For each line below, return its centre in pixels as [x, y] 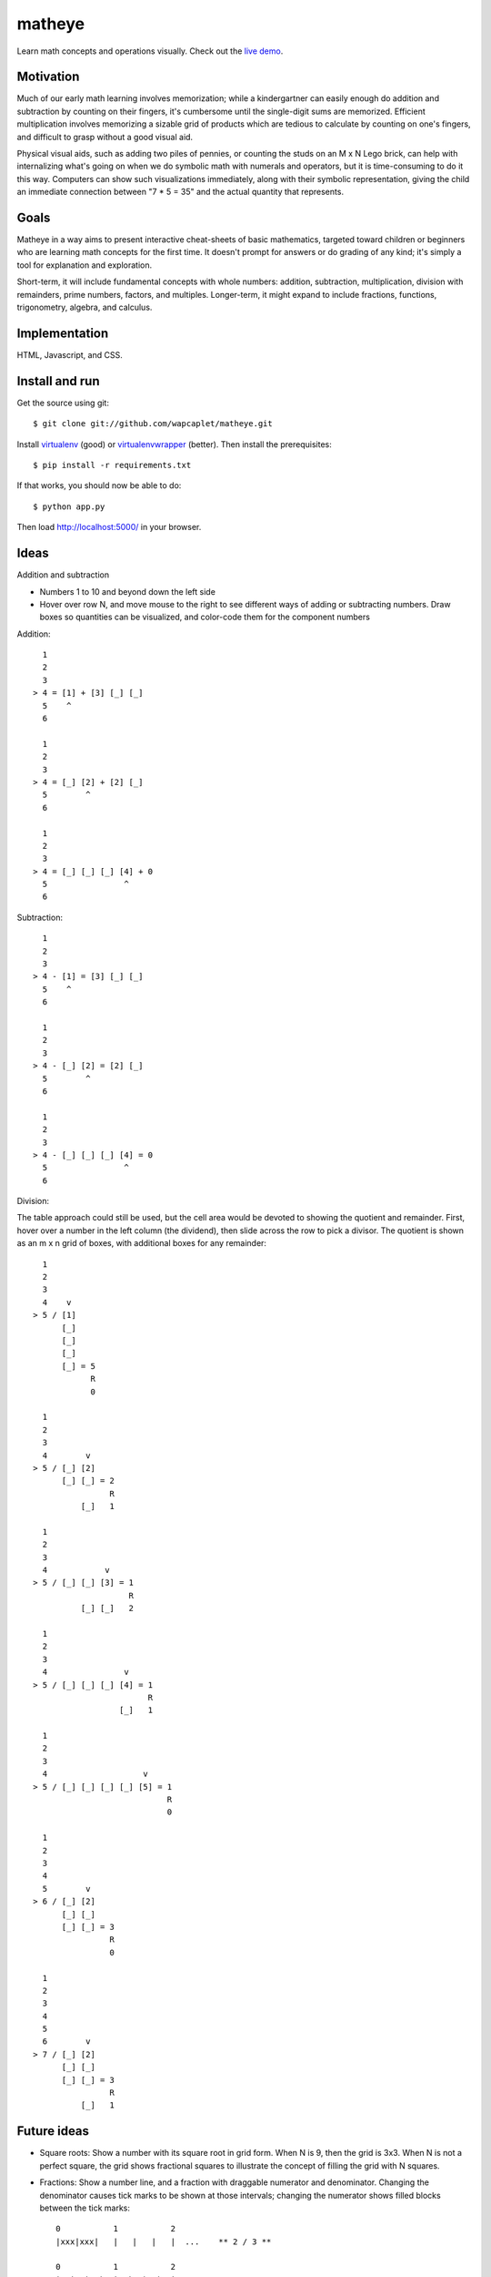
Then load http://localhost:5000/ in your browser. [109, 527]
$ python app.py [69, 506]
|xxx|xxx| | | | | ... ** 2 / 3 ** [164, 2241]
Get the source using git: [63, 403]
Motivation [48, 77]
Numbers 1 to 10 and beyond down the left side [127, 591]
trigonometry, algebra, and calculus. [85, 307]
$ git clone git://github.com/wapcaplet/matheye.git [153, 424]
